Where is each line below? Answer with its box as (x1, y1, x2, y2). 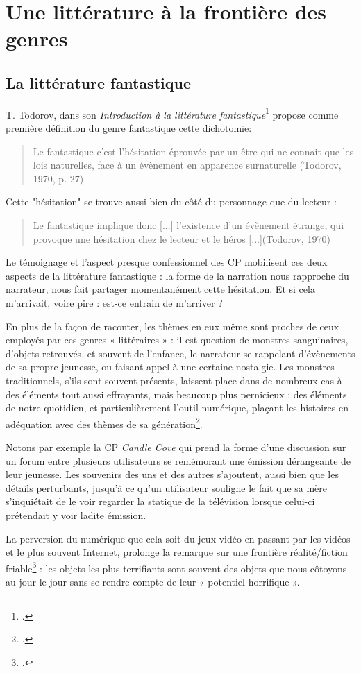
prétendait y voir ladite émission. (6, 507, 146, 522)
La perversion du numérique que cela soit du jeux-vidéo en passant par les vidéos (6, 531, 351, 545)
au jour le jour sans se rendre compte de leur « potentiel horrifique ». (6, 574, 300, 588)
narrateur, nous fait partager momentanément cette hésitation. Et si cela (6, 282, 315, 296)
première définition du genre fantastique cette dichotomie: (6, 121, 252, 135)
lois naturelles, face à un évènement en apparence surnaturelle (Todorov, (33, 157, 342, 172)
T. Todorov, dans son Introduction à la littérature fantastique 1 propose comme (6, 105, 339, 121)
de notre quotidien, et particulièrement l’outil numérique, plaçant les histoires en (6, 400, 349, 415)
